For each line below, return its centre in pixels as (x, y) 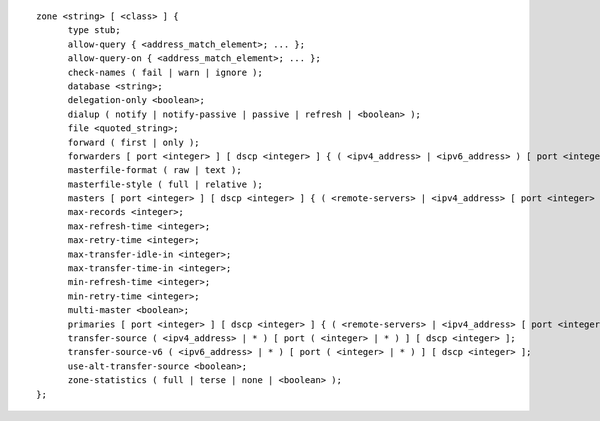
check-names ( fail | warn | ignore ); (165, 72)
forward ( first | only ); (133, 142)
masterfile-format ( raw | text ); (154, 170)
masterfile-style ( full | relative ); (165, 184)
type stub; (94, 30)
